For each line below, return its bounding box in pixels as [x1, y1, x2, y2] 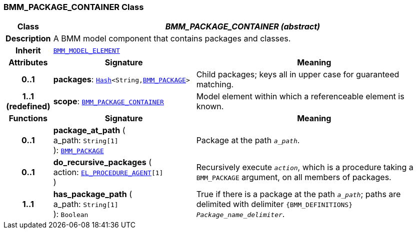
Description [5, 33, 51, 44]
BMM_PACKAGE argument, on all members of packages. [196, 172, 391, 183]
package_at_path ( [53, 125, 125, 136]
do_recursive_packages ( [53, 157, 152, 168]
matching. [196, 79, 234, 90]
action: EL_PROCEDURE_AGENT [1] [53, 167, 163, 178]
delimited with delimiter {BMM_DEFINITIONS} [196, 199, 353, 210]
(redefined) [6, 101, 50, 112]
